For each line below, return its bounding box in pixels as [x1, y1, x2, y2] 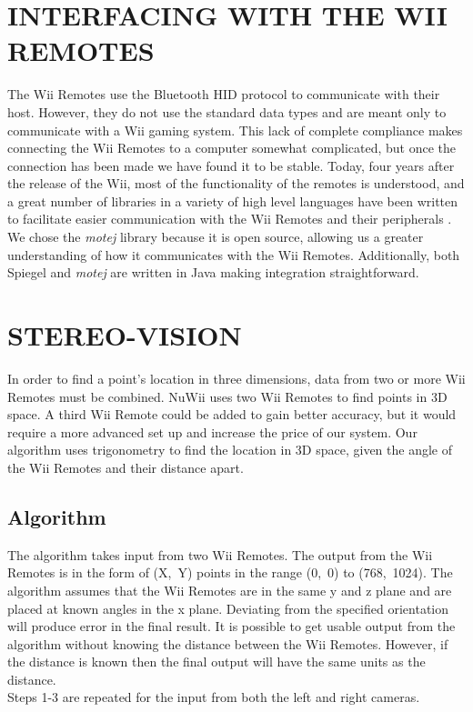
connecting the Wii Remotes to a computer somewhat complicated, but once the [7, 138, 457, 157]
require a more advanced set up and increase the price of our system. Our [7, 422, 418, 441]
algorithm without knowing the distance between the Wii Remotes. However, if [7, 634, 448, 653]
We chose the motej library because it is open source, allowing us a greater [7, 227, 424, 246]
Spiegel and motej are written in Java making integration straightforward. [7, 263, 419, 282]
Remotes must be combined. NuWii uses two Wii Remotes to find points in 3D [7, 386, 448, 406]
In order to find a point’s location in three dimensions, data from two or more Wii [7, 368, 466, 387]
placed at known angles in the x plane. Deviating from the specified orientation [7, 598, 449, 617]
